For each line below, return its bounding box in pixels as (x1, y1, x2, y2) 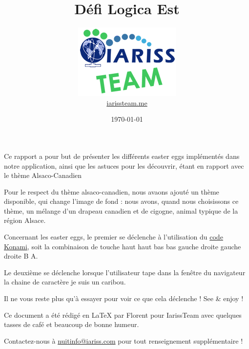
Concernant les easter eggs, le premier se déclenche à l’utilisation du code (4, 232, 223, 242)
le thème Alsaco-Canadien (4, 170, 82, 180)
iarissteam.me (106, 97, 147, 108)
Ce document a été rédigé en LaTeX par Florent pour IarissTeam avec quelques (4, 309, 242, 320)
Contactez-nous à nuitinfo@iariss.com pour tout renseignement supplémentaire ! (4, 335, 243, 346)
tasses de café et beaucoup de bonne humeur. (4, 319, 139, 329)
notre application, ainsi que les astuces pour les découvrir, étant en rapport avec (4, 160, 244, 171)
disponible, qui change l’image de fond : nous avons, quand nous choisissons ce (4, 196, 239, 206)
